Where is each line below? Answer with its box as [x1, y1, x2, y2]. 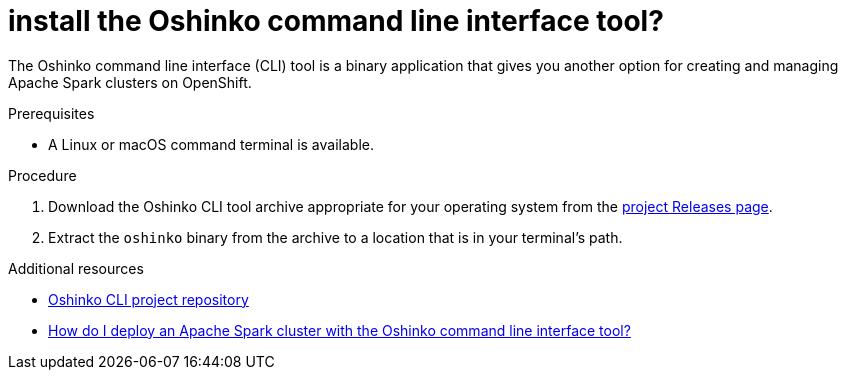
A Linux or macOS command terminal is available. [48, 135, 374, 153]
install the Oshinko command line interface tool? [8, 4, 664, 38]
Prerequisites [8, 104, 95, 122]
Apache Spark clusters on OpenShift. [8, 73, 252, 91]
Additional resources [8, 259, 144, 277]
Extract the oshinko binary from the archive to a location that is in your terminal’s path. [48, 228, 623, 246]
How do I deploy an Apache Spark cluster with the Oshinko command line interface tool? [48, 321, 631, 339]
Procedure [8, 166, 77, 184]
